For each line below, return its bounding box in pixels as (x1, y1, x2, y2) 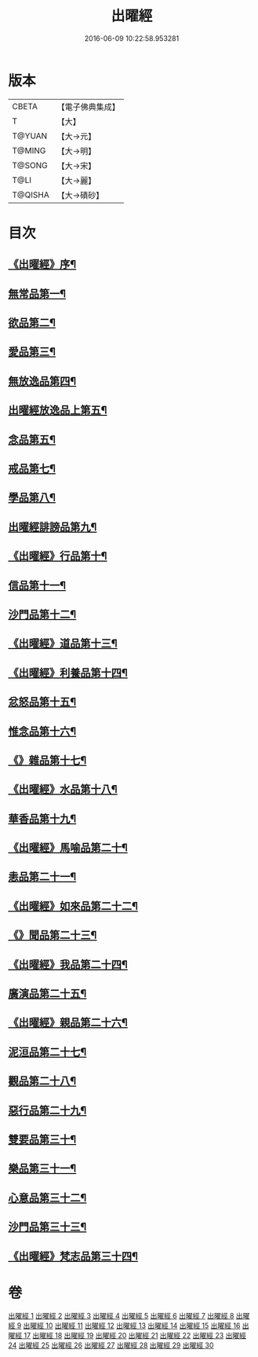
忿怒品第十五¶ (8, 695, 77, 709)
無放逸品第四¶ (8, 374, 77, 387)
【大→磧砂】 (56, 189, 104, 200)
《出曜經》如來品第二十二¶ (8, 899, 139, 912)
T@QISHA (12, 189, 49, 200)
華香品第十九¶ (8, 812, 77, 825)
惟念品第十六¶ (8, 724, 77, 738)
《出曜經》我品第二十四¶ (8, 958, 128, 971)
